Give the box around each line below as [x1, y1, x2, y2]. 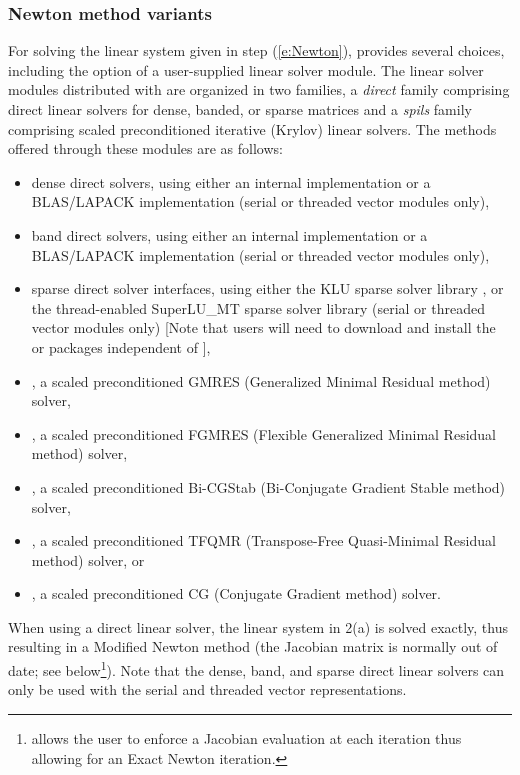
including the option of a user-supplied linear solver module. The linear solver [8, 59, 484, 80]
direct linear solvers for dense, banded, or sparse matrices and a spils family [8, 99, 472, 119]
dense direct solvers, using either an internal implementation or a [31, 171, 431, 192]
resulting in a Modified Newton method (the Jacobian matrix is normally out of [8, 636, 498, 657]
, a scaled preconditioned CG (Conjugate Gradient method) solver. [31, 583, 442, 604]
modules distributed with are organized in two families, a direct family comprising [8, 79, 510, 100]
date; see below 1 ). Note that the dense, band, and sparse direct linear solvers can [8, 657, 505, 680]
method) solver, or [31, 549, 145, 570]
